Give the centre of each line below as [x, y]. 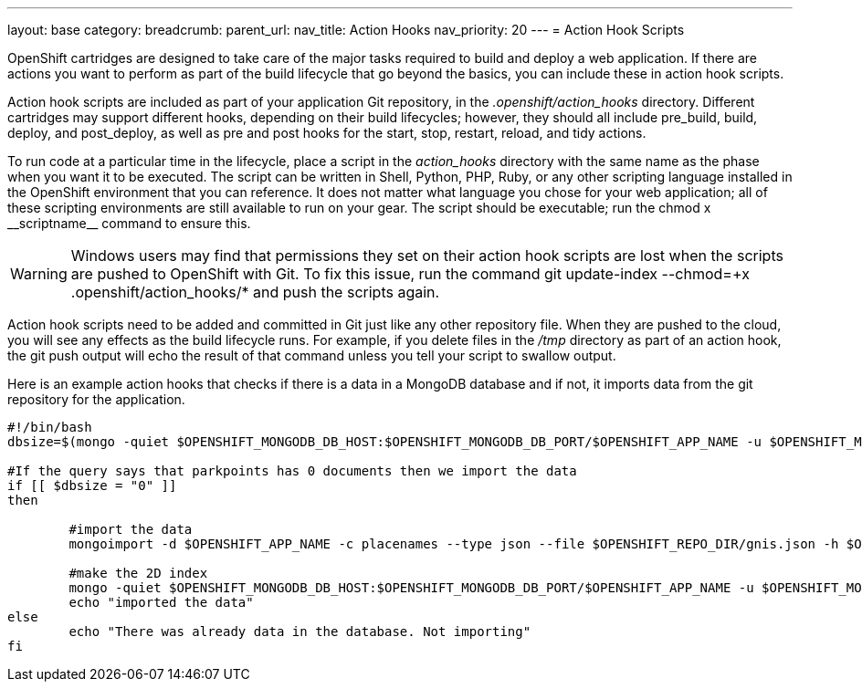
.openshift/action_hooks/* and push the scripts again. [255, 292]
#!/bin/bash [50, 427]
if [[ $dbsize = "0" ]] [92, 485]
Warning [39, 274]
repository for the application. [96, 399]
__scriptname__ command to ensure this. [129, 223]
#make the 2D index [138, 573]
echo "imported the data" [161, 602]
